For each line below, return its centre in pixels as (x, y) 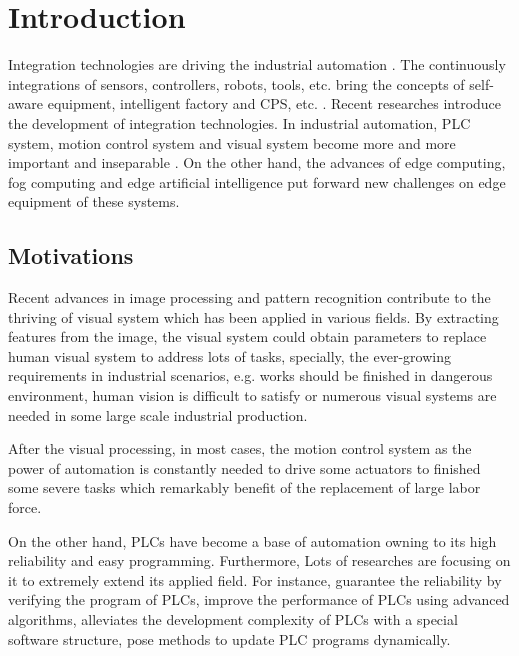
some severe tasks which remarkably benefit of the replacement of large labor (244, 487)
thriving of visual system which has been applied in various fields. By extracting (253, 316)
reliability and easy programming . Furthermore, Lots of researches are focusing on (259, 560)
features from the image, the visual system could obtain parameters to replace (247, 336)
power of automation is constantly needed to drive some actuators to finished (244, 467)
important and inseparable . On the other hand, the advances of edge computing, (257, 162)
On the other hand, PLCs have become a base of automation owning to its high (252, 540)
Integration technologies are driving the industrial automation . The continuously (257, 64)
